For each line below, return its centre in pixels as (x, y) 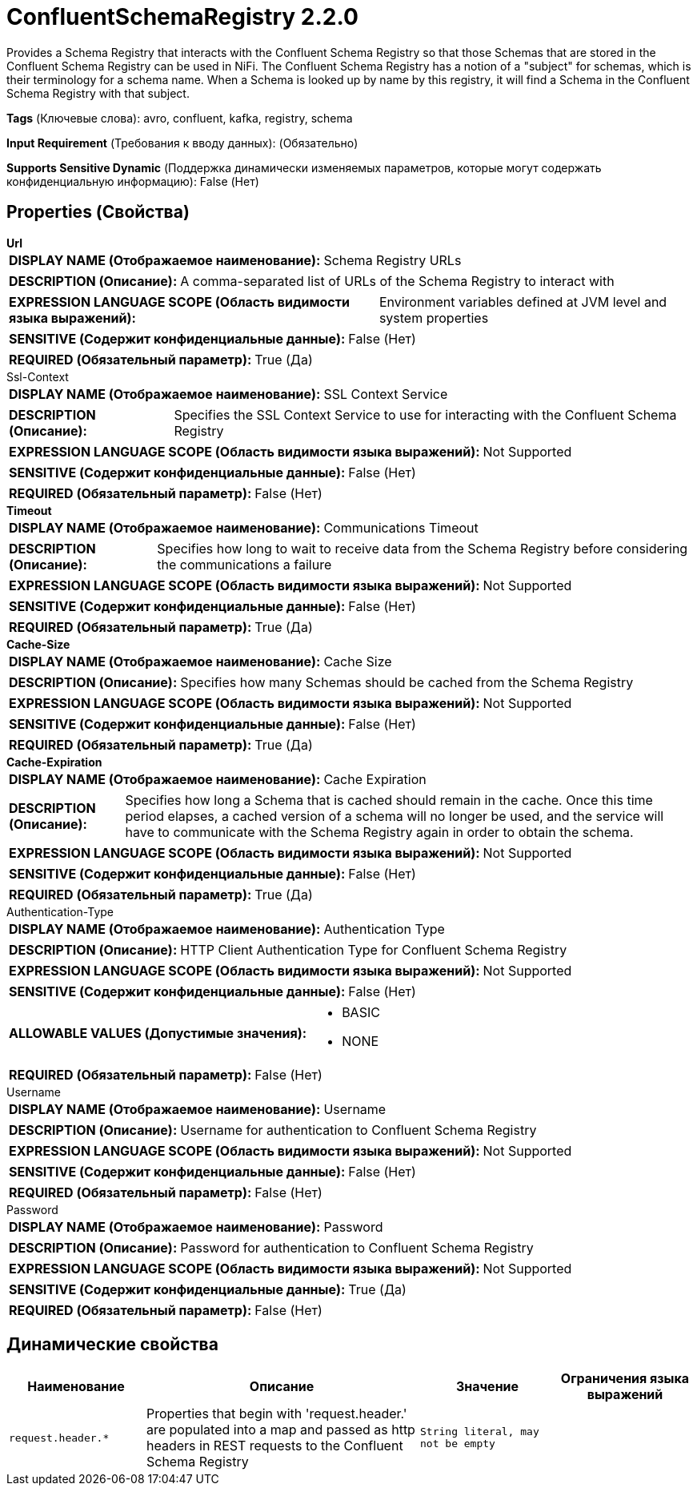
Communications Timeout (401, 527)
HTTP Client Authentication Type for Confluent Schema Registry (374, 949)
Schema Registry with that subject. (98, 93)
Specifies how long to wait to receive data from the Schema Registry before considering (423, 548)
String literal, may (480, 1432)
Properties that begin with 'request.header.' (277, 1414)
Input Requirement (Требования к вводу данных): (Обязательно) (182, 143)
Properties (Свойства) (98, 212)
